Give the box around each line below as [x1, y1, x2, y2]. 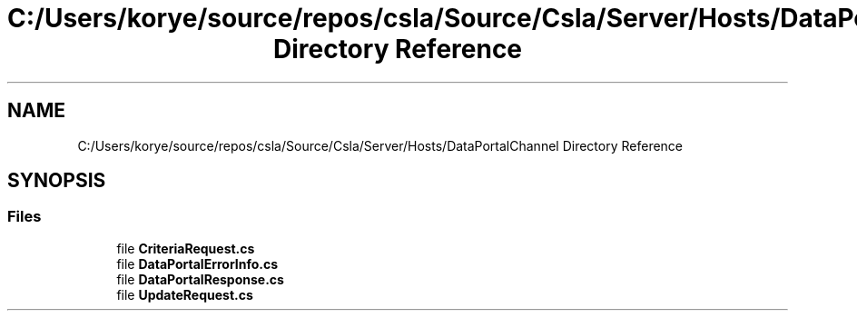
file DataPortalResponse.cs [116, 271, 284, 287]
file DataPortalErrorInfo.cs [116, 255, 279, 272]
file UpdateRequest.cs [116, 286, 253, 303]
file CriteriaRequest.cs [116, 240, 255, 256]
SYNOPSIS [7, 169, 106, 193]
